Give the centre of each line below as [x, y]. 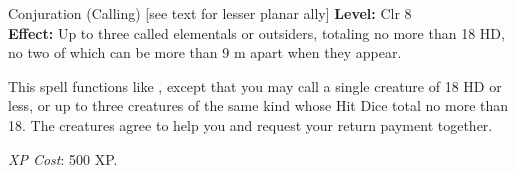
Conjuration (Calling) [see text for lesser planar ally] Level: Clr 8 [210, 13]
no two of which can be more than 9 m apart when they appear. [205, 52]
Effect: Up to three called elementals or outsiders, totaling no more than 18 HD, [256, 32]
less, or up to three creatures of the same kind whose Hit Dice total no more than [258, 105]
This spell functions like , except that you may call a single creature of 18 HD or [255, 85]
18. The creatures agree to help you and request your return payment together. [250, 124]
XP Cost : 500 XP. [63, 158]
